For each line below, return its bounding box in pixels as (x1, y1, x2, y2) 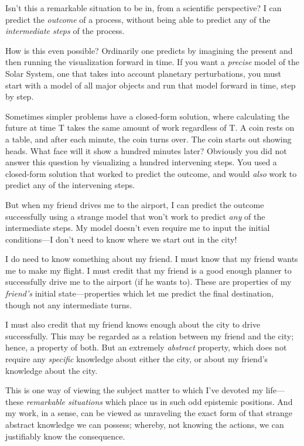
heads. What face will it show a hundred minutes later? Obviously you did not (5, 144, 287, 156)
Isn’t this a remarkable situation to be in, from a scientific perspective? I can (5, 2, 282, 13)
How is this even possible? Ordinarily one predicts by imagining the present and (5, 44, 293, 56)
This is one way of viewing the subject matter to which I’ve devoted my (5, 384, 264, 396)
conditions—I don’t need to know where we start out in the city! (5, 233, 237, 245)
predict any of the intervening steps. (5, 179, 135, 191)
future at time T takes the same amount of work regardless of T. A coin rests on (5, 121, 295, 134)
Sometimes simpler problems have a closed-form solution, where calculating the (5, 110, 290, 122)
